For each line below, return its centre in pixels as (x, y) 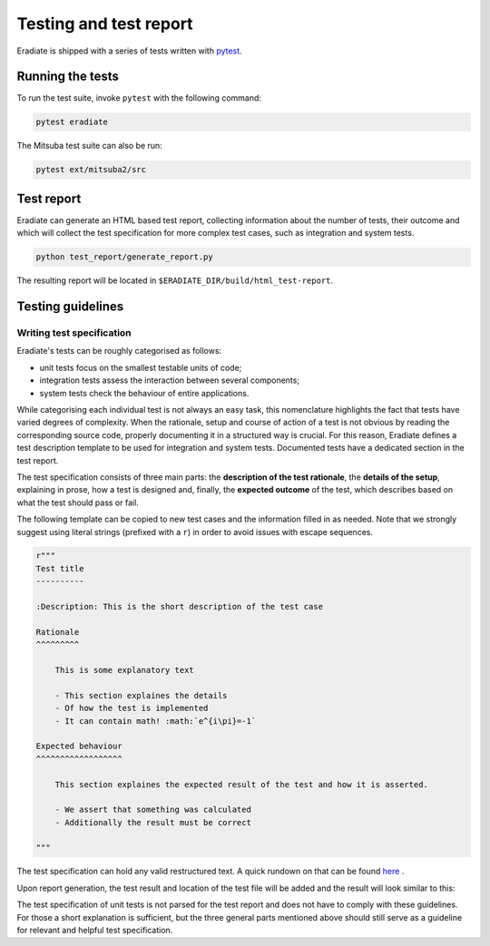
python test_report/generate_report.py (124, 257)
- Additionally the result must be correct (153, 822)
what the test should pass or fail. (78, 502)
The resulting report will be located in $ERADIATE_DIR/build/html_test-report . (175, 280)
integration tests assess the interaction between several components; (169, 380)
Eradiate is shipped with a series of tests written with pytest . (129, 51)
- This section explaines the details (141, 695)
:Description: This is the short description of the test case (180, 607)
